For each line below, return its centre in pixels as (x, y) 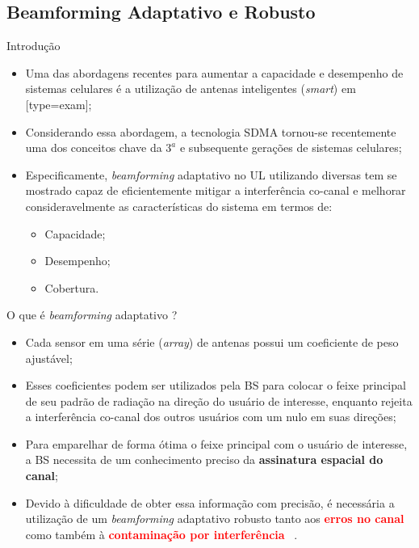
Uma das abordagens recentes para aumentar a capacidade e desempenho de (214, 72)
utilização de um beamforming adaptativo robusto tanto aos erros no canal (215, 518)
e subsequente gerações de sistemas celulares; (291, 148)
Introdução (34, 46)
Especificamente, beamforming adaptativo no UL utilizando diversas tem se (211, 174)
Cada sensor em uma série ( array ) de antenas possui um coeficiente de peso (212, 341)
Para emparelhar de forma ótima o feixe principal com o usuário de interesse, (216, 443)
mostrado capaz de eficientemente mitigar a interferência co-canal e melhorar (216, 190)
